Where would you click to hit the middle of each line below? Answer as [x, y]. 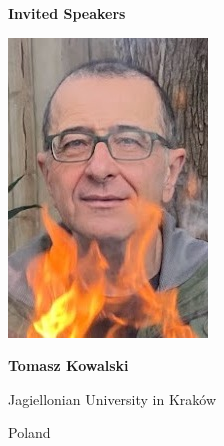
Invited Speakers [67, 13]
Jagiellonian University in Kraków [112, 398]
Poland [29, 432]
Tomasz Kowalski [68, 365]
